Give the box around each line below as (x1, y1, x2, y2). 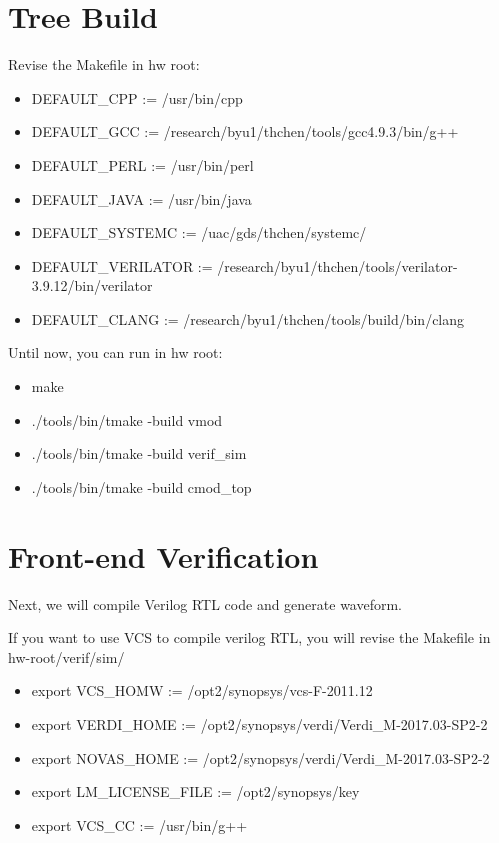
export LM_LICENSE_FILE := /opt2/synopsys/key (31, 781, 360, 802)
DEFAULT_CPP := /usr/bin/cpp (31, 87, 243, 108)
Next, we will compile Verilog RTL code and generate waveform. (8, 593, 403, 614)
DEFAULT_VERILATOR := (31, 255, 213, 276)
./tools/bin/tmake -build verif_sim (31, 443, 247, 464)
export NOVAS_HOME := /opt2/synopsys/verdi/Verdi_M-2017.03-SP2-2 (31, 747, 490, 768)
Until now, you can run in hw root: (8, 342, 223, 363)
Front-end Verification (8, 535, 319, 576)
